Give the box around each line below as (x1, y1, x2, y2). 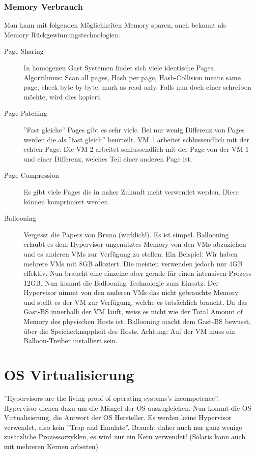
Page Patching (4, 108, 47, 118)
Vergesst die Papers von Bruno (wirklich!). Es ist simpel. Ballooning (24, 229, 229, 239)
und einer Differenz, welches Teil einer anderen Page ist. (24, 153, 192, 163)
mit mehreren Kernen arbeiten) (4, 441, 98, 451)
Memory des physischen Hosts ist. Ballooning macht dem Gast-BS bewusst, (24, 316, 251, 326)
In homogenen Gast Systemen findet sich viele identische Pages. (24, 63, 215, 72)
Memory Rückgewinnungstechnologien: (4, 29, 120, 39)
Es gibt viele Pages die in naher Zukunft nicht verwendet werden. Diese (24, 186, 239, 196)
